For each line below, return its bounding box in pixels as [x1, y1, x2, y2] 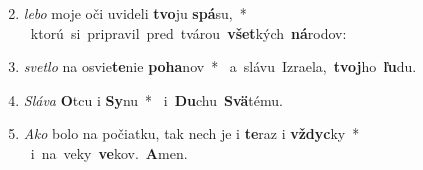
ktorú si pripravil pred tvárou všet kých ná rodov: [30, 22, 347, 43]
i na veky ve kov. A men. [30, 142, 188, 163]
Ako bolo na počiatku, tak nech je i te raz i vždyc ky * [23, 123, 360, 144]
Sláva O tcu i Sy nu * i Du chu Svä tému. [23, 89, 283, 110]
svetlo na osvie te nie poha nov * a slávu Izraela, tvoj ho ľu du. [23, 56, 417, 77]
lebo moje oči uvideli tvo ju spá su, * [23, 3, 247, 23]
